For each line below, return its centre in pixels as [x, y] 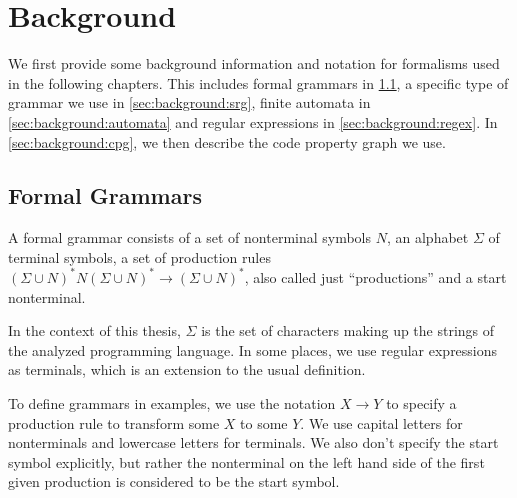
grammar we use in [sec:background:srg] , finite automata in [189, 102]
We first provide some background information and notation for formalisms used [254, 63]
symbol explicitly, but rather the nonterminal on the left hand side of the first [246, 461]
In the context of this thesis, [94, 330]
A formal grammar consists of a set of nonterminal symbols [190, 237]
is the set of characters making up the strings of [348, 330]
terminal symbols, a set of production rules [139, 256]
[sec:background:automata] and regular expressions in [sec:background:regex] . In [253, 121]
